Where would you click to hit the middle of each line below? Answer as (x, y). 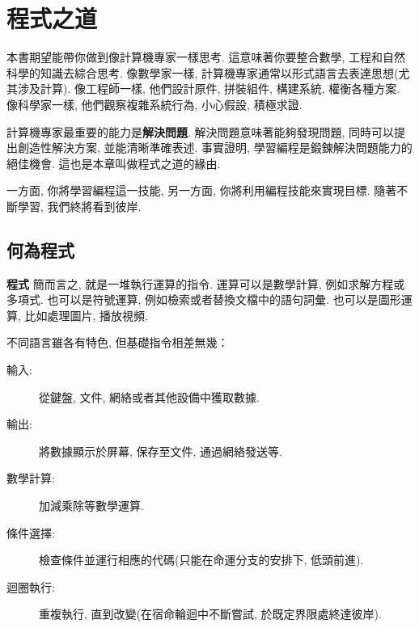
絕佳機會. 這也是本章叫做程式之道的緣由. (114, 163)
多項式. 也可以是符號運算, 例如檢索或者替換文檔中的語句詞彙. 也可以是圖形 (204, 299)
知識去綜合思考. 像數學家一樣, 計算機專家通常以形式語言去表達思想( (219, 72)
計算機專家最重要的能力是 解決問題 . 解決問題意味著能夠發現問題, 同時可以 (201, 131)
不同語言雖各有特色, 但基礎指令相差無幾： (118, 342)
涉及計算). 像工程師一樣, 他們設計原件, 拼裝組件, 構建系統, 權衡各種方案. (209, 89)
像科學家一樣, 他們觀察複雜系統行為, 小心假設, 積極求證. (154, 104)
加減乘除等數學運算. (91, 506)
